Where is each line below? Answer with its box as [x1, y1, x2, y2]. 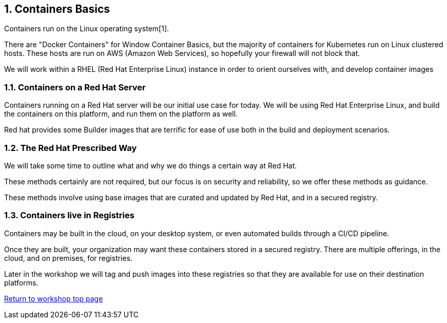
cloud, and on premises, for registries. [4, 253, 133, 262]
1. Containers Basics [4, 3, 110, 15]
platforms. [4, 278, 38, 287]
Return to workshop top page [4, 294, 103, 303]
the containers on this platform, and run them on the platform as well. [4, 109, 238, 119]
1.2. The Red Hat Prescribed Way [4, 142, 137, 153]
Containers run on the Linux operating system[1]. [4, 24, 169, 33]
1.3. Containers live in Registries [4, 210, 134, 221]
